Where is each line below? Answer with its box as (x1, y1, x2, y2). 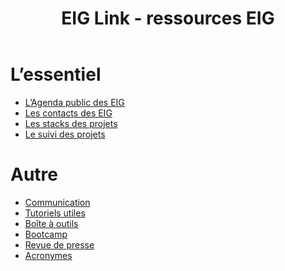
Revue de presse (24, 238, 95, 251)
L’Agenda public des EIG (24, 96, 125, 108)
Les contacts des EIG (24, 107, 113, 119)
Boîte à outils (24, 217, 79, 229)
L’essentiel (10, 63, 102, 86)
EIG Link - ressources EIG (61, 7, 275, 30)
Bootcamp (24, 228, 68, 240)
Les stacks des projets (24, 117, 118, 129)
